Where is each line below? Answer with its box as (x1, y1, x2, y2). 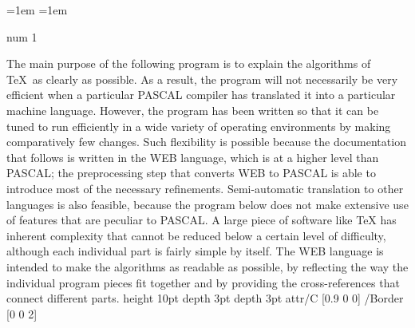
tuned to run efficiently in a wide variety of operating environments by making (6, 117, 391, 134)
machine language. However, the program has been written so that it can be (6, 101, 379, 118)
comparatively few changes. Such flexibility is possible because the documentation (6, 133, 406, 150)
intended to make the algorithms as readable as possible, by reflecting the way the (6, 258, 409, 275)
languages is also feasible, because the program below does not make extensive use (6, 196, 409, 212)
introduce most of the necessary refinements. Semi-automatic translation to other (6, 180, 404, 196)
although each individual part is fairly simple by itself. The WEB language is (6, 243, 384, 259)
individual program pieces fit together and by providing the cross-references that (6, 274, 400, 290)
